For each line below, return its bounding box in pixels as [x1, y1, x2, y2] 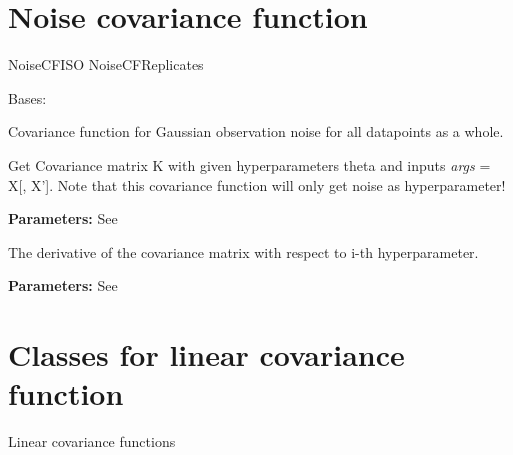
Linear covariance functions [8, 431, 176, 452]
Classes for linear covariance [8, 334, 405, 375]
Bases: [8, 87, 47, 108]
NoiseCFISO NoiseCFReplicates [8, 54, 204, 75]
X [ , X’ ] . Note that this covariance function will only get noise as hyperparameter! [8, 174, 506, 195]
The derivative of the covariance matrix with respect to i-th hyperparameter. [8, 241, 479, 262]
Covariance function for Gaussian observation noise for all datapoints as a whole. [8, 121, 504, 142]
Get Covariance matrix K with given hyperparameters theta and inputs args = [8, 154, 491, 175]
